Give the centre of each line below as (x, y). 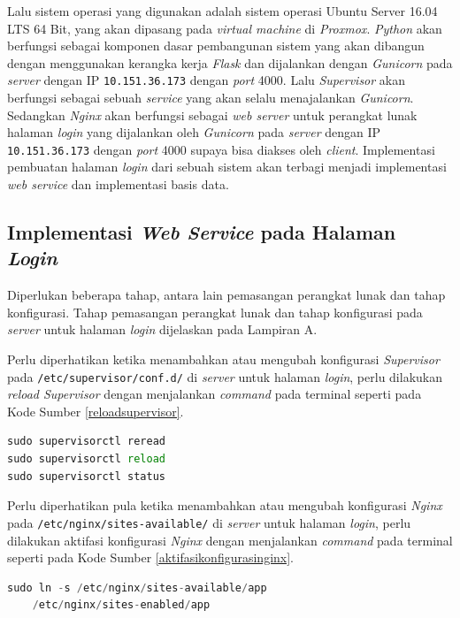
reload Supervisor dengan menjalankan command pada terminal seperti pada (215, 394)
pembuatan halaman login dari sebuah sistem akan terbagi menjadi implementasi (227, 167)
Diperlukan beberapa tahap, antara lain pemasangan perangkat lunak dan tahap (226, 295)
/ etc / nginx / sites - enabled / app (121, 605)
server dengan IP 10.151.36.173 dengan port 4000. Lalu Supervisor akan (207, 80)
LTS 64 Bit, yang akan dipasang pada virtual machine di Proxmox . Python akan (225, 28)
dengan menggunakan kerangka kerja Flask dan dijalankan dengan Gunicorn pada (230, 62)
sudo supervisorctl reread (86, 442)
